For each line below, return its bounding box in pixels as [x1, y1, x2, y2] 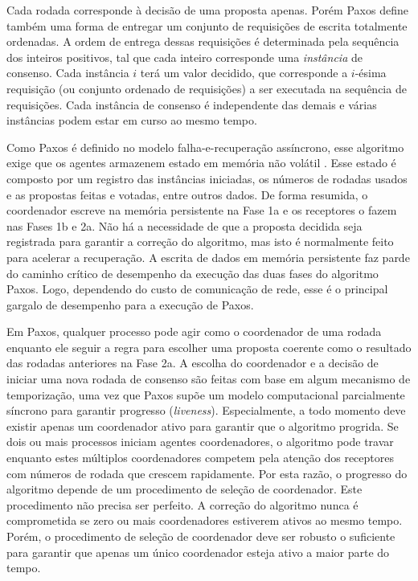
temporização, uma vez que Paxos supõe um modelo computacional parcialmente [6, 386, 405, 403]
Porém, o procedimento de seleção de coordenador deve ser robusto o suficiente [6, 528, 395, 544]
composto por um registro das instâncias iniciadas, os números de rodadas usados [6, 170, 408, 186]
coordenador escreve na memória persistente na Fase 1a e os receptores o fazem [6, 202, 397, 219]
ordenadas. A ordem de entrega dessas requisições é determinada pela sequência [6, 33, 400, 50]
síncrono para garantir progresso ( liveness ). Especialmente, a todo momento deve [6, 402, 406, 419]
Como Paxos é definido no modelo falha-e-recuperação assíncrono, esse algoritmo [6, 138, 404, 155]
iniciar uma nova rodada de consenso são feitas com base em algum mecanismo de [6, 370, 411, 387]
